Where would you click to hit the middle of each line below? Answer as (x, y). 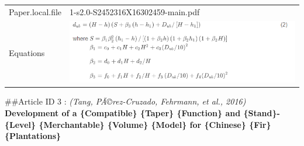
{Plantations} (33, 136)
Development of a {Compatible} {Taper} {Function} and (123, 113)
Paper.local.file (35, 11)
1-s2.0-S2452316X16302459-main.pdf (135, 11)
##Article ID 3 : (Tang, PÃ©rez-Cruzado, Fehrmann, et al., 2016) (125, 101)
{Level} (20, 124)
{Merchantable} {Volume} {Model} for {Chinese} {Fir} (155, 124)
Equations (27, 52)
